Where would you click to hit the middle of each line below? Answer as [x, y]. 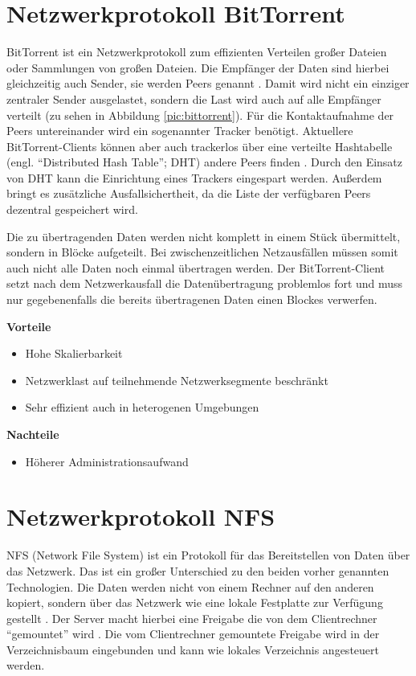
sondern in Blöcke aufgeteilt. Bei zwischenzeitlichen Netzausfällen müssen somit [202, 252]
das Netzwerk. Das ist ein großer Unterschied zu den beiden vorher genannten [198, 570]
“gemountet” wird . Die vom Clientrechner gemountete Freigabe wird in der [193, 634]
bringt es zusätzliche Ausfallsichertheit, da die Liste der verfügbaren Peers [189, 193]
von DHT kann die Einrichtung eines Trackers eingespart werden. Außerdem [194, 177]
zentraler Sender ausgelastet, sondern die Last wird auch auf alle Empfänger [194, 98]
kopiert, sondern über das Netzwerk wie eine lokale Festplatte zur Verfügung [195, 602]
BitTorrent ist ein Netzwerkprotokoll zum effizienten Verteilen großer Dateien [197, 52]
